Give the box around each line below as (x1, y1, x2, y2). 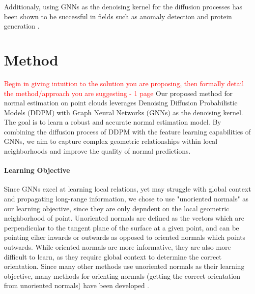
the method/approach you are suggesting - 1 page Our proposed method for (4, 88, 233, 98)
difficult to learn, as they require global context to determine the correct (4, 251, 222, 261)
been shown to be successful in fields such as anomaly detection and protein (4, 11, 232, 21)
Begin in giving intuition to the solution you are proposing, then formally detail (4, 78, 244, 88)
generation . (4, 21, 40, 31)
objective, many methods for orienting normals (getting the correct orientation (4, 270, 241, 281)
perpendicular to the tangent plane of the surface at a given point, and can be (4, 222, 239, 232)
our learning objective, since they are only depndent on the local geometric (4, 203, 229, 213)
